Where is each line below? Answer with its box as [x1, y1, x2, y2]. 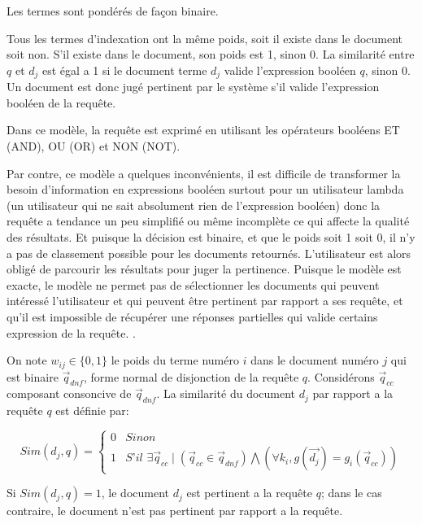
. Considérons [307, 368, 375, 385]
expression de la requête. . [7, 324, 136, 341]
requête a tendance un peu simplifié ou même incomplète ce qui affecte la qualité [7, 212, 410, 229]
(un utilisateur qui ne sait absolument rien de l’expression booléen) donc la [7, 196, 381, 213]
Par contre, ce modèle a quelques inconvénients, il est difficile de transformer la [7, 164, 401, 181]
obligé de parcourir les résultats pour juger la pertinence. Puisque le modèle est [7, 260, 402, 277]
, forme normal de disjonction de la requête [83, 368, 299, 385]
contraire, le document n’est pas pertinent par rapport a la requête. [7, 502, 343, 519]
